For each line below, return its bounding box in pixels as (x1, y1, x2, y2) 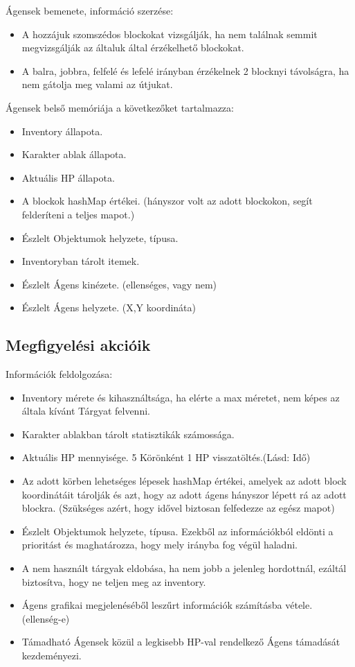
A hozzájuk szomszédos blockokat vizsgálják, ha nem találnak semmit (21, 26, 318, 41)
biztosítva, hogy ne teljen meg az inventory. (21, 574, 206, 589)
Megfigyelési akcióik (6, 334, 151, 356)
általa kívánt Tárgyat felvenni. (21, 404, 150, 418)
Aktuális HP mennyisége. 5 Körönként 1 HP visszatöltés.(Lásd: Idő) (21, 450, 311, 465)
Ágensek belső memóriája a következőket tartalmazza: (6, 100, 234, 114)
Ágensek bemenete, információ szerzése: (6, 3, 174, 17)
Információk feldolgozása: (6, 367, 113, 381)
